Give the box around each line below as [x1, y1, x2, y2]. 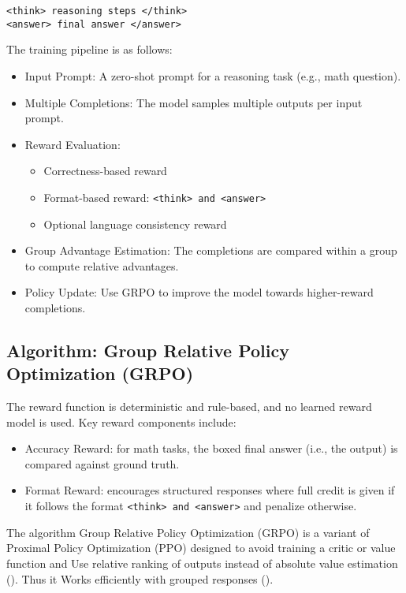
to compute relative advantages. [24, 257, 179, 274]
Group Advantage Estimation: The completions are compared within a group [24, 242, 397, 259]
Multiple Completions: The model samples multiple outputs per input [24, 94, 363, 110]
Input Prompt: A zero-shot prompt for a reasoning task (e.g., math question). [24, 67, 401, 84]
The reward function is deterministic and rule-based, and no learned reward [6, 398, 372, 415]
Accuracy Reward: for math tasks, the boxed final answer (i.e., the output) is [24, 440, 398, 457]
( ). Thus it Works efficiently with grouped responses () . [6, 570, 274, 587]
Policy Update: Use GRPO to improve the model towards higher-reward [24, 284, 374, 300]
